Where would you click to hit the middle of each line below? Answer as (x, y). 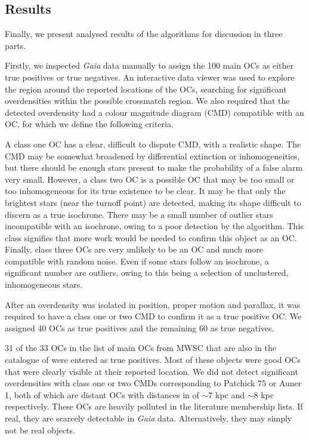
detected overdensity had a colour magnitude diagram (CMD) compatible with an (154, 112)
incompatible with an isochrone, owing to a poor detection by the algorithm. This (154, 226)
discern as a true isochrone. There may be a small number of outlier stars (139, 214)
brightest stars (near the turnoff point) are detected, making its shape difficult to (153, 202)
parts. (16, 45)
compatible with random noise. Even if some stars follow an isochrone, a (137, 261)
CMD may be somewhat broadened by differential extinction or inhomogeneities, (152, 156)
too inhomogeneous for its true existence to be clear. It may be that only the (145, 191)
